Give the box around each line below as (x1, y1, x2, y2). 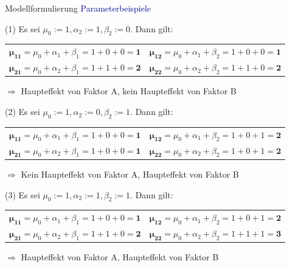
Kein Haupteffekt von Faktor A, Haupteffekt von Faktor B (21, 167, 239, 180)
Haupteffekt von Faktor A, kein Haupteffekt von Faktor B (21, 85, 236, 97)
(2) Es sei (5, 105, 40, 118)
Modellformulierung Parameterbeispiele (5, 2, 151, 14)
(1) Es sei (5, 22, 40, 35)
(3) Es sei (5, 188, 40, 201)
